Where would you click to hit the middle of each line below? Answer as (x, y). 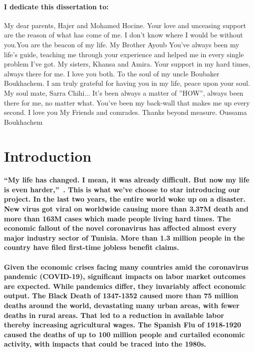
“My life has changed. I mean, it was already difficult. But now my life (127, 180)
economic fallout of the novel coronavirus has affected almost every (120, 228)
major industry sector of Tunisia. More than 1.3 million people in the (125, 237)
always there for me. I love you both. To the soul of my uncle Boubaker (112, 73)
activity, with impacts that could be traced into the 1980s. (105, 344)
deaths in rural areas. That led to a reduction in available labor (114, 315)
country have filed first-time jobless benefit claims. (92, 247)
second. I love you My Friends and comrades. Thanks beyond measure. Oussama (126, 112)
